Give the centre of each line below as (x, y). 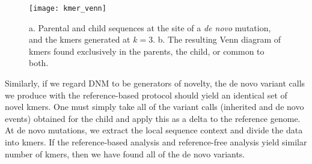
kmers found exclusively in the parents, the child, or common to (147, 51)
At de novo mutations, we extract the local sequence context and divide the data (154, 130)
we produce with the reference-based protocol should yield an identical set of (146, 95)
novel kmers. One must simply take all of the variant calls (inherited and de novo (154, 107)
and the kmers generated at (80, 39)
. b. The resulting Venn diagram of (217, 39)
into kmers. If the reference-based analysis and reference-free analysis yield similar (156, 142)
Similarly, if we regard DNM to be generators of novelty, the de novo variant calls (155, 83)
